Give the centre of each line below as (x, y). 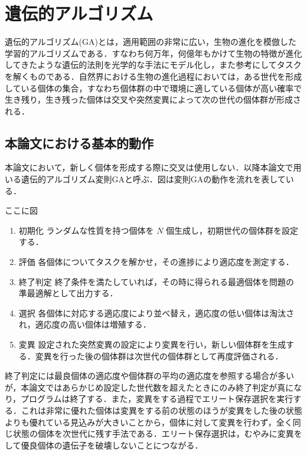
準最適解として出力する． (68, 293)
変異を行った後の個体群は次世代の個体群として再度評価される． (159, 356)
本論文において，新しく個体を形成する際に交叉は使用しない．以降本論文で (149, 167)
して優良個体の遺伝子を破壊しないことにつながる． (104, 445)
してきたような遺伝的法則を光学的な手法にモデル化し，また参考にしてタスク (153, 65)
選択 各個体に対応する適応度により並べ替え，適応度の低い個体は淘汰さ (156, 312)
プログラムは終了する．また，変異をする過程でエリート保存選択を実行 (157, 399)
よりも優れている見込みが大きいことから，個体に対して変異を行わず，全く (149, 422)
